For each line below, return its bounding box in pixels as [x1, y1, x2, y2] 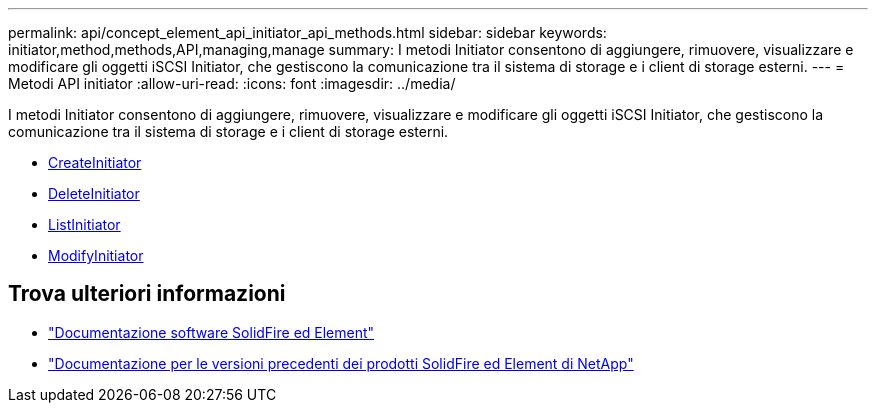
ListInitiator [48, 216, 121, 233]
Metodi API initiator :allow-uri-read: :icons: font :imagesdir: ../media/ [8, 75, 456, 92]
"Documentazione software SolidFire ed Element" [48, 323, 375, 341]
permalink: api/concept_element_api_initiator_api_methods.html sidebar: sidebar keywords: [8, 24, 607, 41]
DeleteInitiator [48, 185, 140, 202]
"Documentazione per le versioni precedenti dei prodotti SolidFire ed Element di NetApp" [48, 354, 634, 372]
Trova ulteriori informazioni [8, 281, 286, 307]
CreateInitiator [48, 154, 142, 171]
